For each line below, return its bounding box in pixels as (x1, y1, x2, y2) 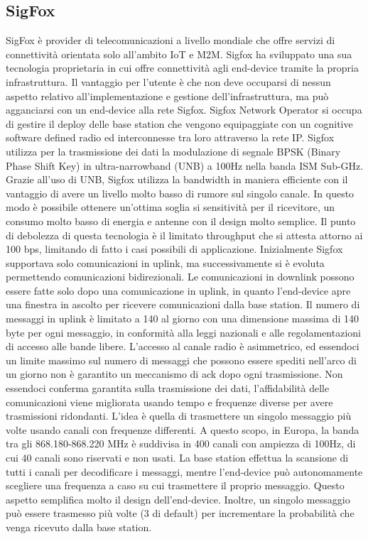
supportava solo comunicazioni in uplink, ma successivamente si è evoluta (6, 255, 325, 270)
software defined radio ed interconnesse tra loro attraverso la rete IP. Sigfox (6, 130, 335, 145)
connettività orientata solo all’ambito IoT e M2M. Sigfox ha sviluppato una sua (6, 46, 352, 61)
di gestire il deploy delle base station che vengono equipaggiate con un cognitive (6, 116, 353, 131)
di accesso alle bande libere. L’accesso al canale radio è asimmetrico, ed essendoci (6, 339, 359, 354)
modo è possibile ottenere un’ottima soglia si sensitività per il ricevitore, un (6, 200, 335, 214)
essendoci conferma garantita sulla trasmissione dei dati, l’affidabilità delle (6, 381, 330, 396)
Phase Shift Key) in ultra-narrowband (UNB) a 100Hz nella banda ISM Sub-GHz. (6, 158, 364, 173)
